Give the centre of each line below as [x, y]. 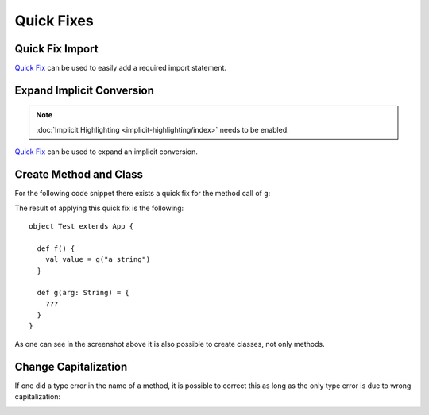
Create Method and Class [79, 175]
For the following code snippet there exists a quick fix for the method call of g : [143, 194]
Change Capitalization [71, 366]
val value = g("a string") [98, 259]
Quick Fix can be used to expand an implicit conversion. [106, 152]
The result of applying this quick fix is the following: [99, 208]
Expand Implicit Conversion [85, 90]
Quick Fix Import [56, 49]
